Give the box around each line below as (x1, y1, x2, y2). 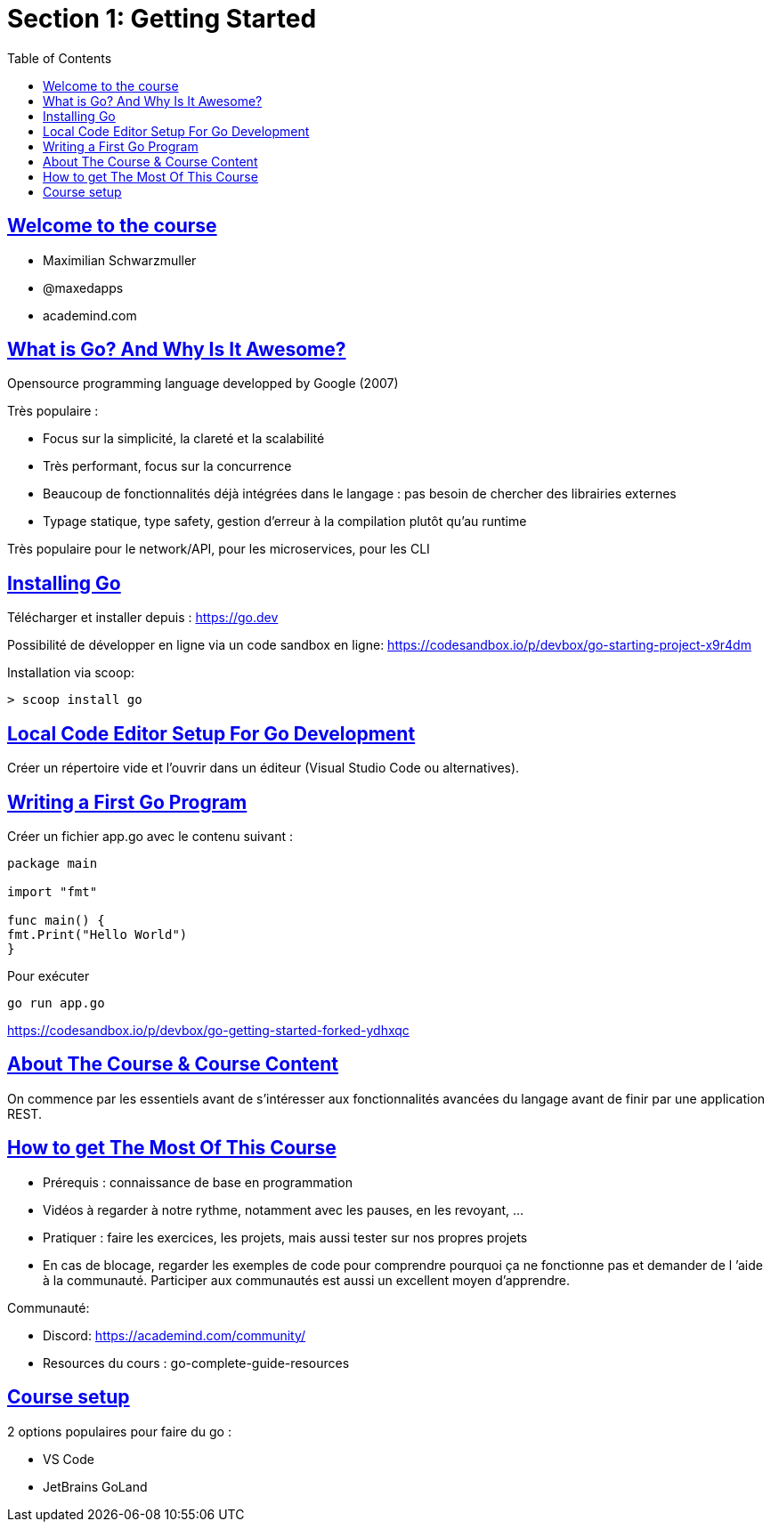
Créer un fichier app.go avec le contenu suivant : (7, 828, 293, 844)
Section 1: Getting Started (7, 4, 317, 34)
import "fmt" (7, 884, 98, 899)
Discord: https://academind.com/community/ (43, 1327, 306, 1343)
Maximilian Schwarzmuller (43, 252, 197, 268)
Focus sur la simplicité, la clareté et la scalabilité (43, 431, 325, 447)
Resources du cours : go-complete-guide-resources (43, 1355, 350, 1371)
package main (7, 855, 98, 870)
